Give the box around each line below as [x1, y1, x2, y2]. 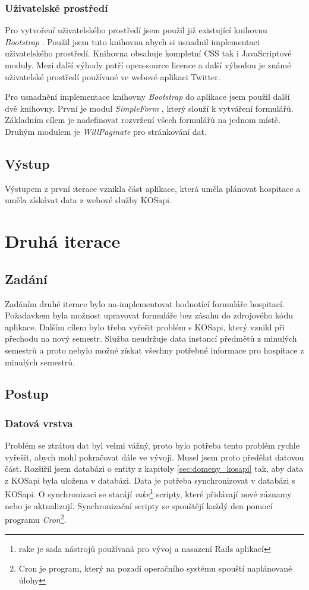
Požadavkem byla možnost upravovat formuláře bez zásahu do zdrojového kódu [5, 309, 294, 321]
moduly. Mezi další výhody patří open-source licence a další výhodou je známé [5, 59, 291, 71]
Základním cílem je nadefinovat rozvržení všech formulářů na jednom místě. [5, 113, 280, 126]
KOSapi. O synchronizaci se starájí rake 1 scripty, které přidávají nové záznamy [5, 486, 292, 500]
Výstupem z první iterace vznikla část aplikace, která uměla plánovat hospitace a [5, 182, 301, 194]
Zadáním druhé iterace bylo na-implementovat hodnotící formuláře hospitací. [5, 297, 285, 310]
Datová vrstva [5, 415, 73, 430]
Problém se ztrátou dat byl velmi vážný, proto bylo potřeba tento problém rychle [5, 439, 299, 452]
